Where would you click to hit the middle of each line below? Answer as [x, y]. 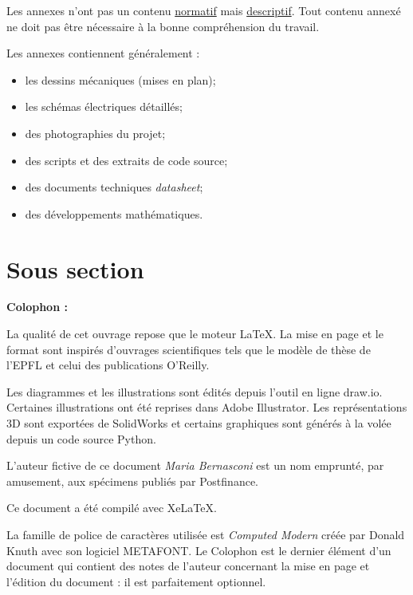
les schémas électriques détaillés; [104, 106]
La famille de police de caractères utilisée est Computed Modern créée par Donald [206, 534]
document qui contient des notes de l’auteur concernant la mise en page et [188, 566]
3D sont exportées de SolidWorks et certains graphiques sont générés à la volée [199, 423]
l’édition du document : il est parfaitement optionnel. [136, 581]
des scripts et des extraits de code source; [126, 160]
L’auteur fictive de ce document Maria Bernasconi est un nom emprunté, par [195, 465]
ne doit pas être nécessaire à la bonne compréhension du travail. [163, 26]
